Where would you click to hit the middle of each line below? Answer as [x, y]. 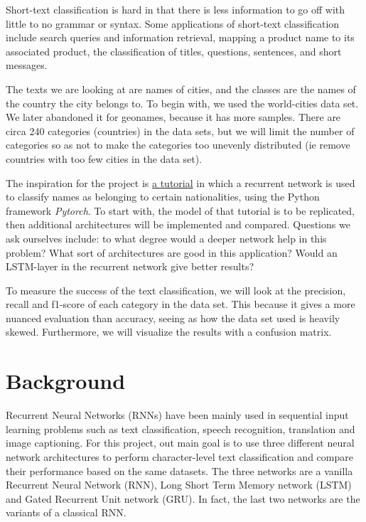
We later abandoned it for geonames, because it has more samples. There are [173, 117]
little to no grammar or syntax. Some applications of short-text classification [173, 23]
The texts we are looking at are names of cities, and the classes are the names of [181, 89]
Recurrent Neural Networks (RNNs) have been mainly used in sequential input [177, 415]
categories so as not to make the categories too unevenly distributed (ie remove [178, 145]
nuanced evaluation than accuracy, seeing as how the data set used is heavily [173, 318]
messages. [27, 65]
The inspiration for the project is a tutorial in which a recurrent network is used [181, 182]
